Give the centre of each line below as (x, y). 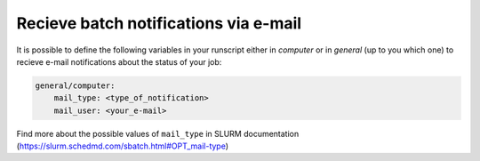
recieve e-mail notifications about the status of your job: (119, 61)
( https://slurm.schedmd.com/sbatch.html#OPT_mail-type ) (123, 146)
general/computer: (75, 85)
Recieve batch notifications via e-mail (159, 23)
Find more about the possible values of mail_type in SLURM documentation (158, 133)
